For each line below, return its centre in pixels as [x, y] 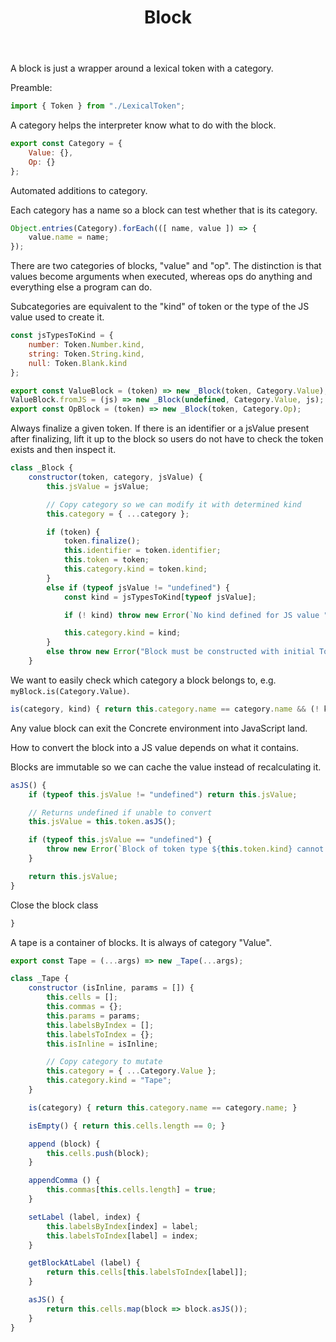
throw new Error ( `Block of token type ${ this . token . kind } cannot [185, 849]
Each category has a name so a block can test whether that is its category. [164, 210]
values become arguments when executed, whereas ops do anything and [161, 277]
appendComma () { [64, 1181]
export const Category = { [66, 144]
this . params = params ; [93, 1016]
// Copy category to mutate [104, 1062]
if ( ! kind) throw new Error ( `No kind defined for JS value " [196, 615]
